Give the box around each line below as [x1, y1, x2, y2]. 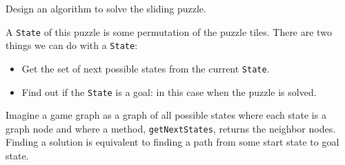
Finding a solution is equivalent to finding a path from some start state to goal [6, 135, 339, 149]
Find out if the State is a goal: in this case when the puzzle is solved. [21, 84, 317, 99]
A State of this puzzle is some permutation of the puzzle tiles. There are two [6, 24, 332, 39]
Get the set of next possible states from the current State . [21, 61, 270, 75]
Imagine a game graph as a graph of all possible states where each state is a [6, 108, 326, 122]
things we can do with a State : [6, 38, 138, 52]
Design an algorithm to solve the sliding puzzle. [6, 1, 206, 15]
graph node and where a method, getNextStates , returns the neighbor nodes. [6, 121, 336, 135]
